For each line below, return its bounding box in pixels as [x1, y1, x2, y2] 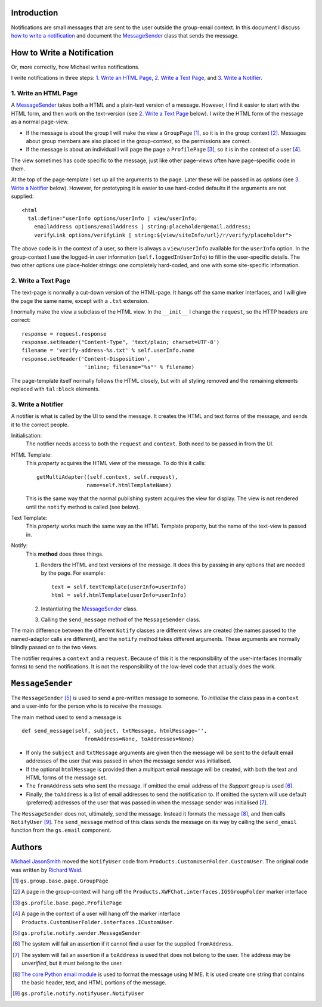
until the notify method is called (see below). [26, 503, 140, 510]
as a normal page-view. [11, 118, 69, 125]
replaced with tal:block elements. [11, 385, 100, 393]
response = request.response [21, 330, 107, 337]
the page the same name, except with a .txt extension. [11, 297, 149, 304]
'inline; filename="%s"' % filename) [84, 364, 195, 371]
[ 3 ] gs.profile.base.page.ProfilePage [13, 899, 122, 906]
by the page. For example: [41, 569, 106, 577]
